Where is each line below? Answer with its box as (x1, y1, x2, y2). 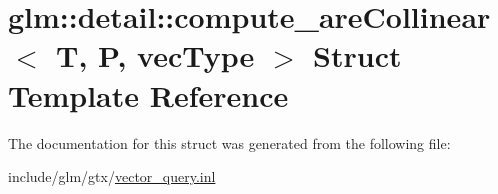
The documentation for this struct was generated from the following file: (8, 132, 451, 153)
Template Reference (8, 74, 289, 115)
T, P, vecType (56, 35, 255, 76)
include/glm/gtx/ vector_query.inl (8, 166, 216, 187)
